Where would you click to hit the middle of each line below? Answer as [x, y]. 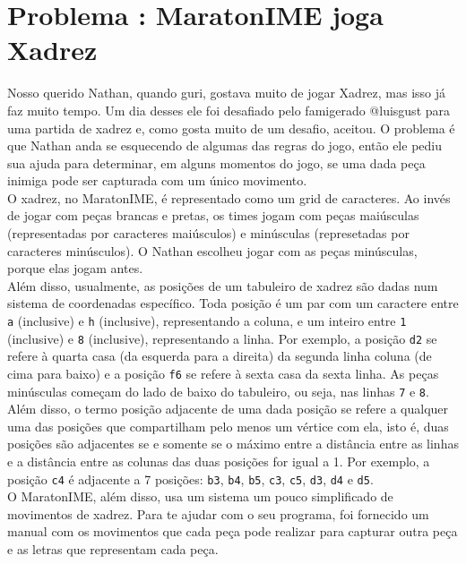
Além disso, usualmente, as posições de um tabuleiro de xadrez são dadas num [223, 285]
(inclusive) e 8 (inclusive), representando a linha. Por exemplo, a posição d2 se [222, 338]
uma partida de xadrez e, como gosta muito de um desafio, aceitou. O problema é [231, 128]
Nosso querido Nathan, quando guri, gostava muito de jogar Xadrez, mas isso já [227, 93]
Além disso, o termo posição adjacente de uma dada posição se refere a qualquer [228, 409]
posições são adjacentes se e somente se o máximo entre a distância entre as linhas [233, 444]
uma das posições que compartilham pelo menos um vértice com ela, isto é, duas [228, 426]
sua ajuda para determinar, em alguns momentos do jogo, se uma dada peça [216, 162]
